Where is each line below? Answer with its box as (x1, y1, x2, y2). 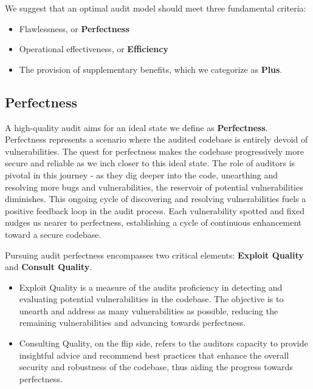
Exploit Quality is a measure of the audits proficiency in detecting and (19, 280, 283, 293)
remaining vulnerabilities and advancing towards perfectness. (19, 316, 246, 329)
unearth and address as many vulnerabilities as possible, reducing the (19, 304, 278, 317)
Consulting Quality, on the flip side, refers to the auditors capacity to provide (19, 337, 308, 350)
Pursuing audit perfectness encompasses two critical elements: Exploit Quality (5, 248, 304, 261)
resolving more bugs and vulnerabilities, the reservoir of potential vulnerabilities (5, 180, 303, 193)
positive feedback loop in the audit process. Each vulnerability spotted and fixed (5, 204, 304, 217)
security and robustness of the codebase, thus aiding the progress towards (19, 360, 293, 373)
